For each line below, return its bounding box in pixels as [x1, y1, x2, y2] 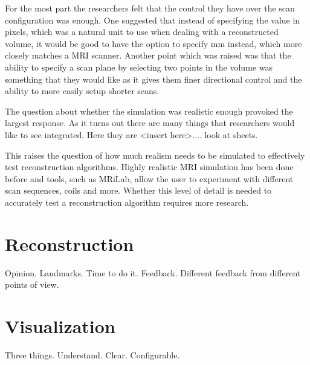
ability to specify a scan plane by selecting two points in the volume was [5, 60, 273, 73]
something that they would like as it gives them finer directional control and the [5, 72, 302, 85]
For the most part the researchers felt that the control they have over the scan [5, 2, 295, 14]
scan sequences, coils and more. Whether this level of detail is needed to [5, 184, 272, 197]
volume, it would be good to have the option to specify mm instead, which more [5, 37, 302, 49]
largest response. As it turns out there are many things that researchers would [5, 116, 295, 129]
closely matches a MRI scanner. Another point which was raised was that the [5, 49, 291, 62]
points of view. [5, 278, 59, 291]
